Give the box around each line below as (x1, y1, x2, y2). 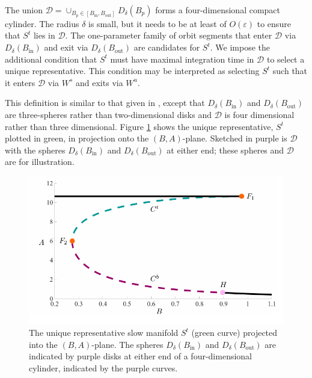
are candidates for (133, 41, 200, 54)
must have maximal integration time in (110, 52, 254, 65)
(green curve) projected (191, 326, 278, 339)
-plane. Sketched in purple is (182, 132, 287, 144)
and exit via (44, 41, 88, 54)
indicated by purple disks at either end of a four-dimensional (29, 350, 252, 362)
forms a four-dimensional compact (155, 4, 281, 16)
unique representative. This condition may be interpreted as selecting (5, 64, 260, 77)
